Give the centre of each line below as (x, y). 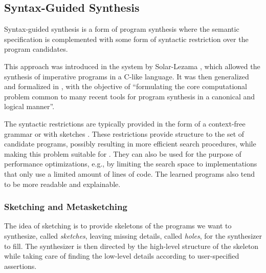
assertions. (20, 266)
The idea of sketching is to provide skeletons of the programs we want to (118, 226)
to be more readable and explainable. (62, 184)
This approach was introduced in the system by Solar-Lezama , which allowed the (132, 66)
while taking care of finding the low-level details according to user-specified (122, 256)
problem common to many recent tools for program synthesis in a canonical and (130, 96)
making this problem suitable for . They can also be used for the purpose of (123, 153)
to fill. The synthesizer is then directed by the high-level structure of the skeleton (131, 246)
